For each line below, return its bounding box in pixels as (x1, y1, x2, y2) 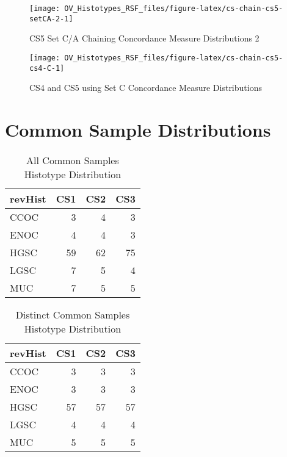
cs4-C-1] (29, 63, 65, 73)
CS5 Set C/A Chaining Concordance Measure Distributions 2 (29, 32, 260, 45)
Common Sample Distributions (5, 117, 271, 142)
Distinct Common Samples (15, 307, 130, 322)
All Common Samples (26, 153, 119, 167)
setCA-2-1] (29, 14, 73, 23)
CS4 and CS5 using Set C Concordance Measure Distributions (29, 81, 262, 94)
